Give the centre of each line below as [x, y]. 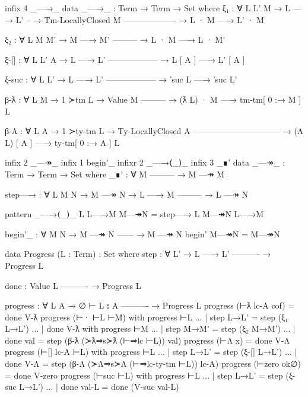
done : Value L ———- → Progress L [73, 285]
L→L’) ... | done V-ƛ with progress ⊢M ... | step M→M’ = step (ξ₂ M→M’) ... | [150, 328]
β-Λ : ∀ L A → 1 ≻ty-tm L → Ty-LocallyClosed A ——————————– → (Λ [154, 131]
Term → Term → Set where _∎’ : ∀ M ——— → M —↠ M [115, 174]
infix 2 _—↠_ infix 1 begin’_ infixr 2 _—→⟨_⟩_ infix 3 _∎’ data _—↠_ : [145, 162]
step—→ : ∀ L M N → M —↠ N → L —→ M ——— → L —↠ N [127, 194]
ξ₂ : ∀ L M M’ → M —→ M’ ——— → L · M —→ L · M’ [115, 39]
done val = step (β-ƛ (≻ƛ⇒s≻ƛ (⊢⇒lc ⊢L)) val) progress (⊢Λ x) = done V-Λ [147, 340]
